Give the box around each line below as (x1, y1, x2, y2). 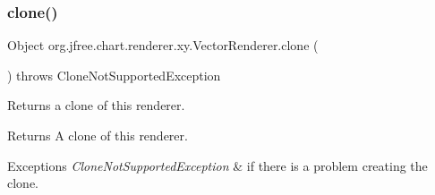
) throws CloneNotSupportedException (7, 65, 221, 84)
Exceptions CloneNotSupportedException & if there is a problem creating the (7, 156, 428, 174)
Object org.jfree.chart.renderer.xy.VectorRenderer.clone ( (7, 36, 319, 55)
